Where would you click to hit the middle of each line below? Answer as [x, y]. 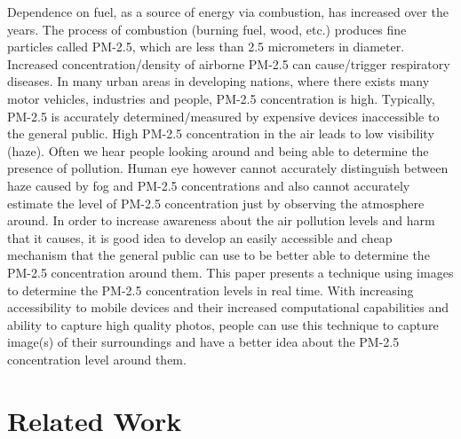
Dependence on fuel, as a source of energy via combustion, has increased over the [228, 12]
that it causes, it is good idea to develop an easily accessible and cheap [200, 237]
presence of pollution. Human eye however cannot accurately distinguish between [228, 168]
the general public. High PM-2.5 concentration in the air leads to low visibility [221, 133]
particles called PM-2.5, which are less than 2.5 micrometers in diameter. [206, 47]
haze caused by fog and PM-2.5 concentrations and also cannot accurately [209, 185]
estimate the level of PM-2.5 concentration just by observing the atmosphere [216, 203]
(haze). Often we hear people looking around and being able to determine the [218, 150]
